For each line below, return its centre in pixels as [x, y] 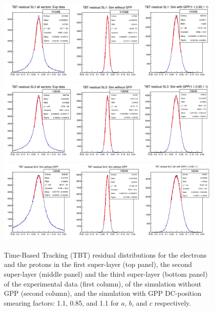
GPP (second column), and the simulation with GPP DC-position [103, 293]
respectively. [173, 302]
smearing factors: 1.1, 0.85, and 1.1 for [62, 302]
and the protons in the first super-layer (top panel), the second [98, 264]
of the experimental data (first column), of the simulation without [103, 283]
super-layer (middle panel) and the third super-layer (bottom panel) [106, 274]
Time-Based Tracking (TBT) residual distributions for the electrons [105, 254]
